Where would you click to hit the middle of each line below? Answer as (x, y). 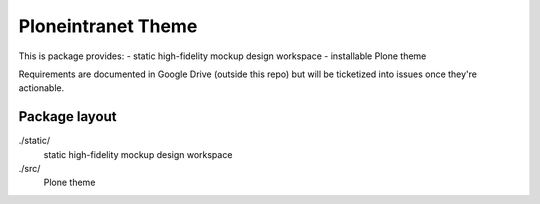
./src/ (29, 169)
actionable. (41, 88)
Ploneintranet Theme (108, 26)
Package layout (67, 116)
